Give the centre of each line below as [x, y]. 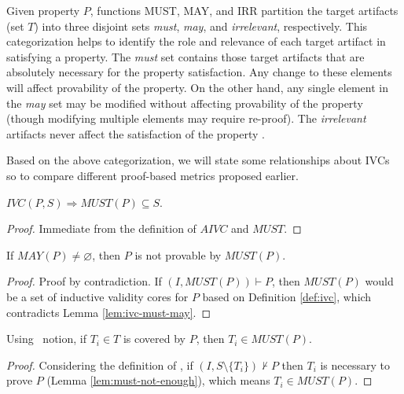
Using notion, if [46, 339]
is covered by [154, 339]
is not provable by [178, 254]
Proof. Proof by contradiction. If [84, 281]
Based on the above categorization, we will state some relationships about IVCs [198, 160]
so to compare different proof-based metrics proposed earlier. [152, 175]
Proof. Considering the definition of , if [100, 365]
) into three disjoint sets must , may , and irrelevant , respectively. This [201, 26]
